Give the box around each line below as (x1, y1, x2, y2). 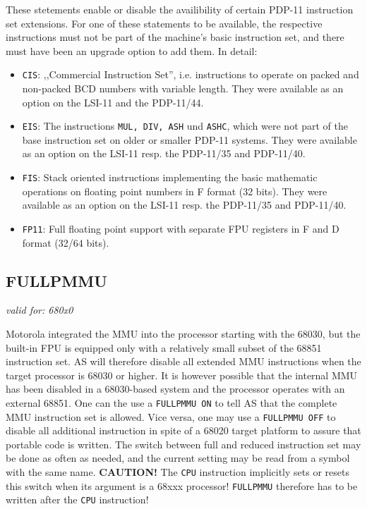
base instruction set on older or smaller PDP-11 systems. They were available (22, 132, 357, 147)
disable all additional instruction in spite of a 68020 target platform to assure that (6, 423, 361, 438)
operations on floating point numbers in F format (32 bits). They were (22, 183, 327, 198)
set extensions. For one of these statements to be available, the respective (6, 16, 323, 30)
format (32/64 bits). (22, 235, 109, 250)
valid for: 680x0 (6, 302, 73, 317)
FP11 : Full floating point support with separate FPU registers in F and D (22, 221, 339, 235)
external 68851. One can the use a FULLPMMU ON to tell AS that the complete (6, 395, 337, 410)
